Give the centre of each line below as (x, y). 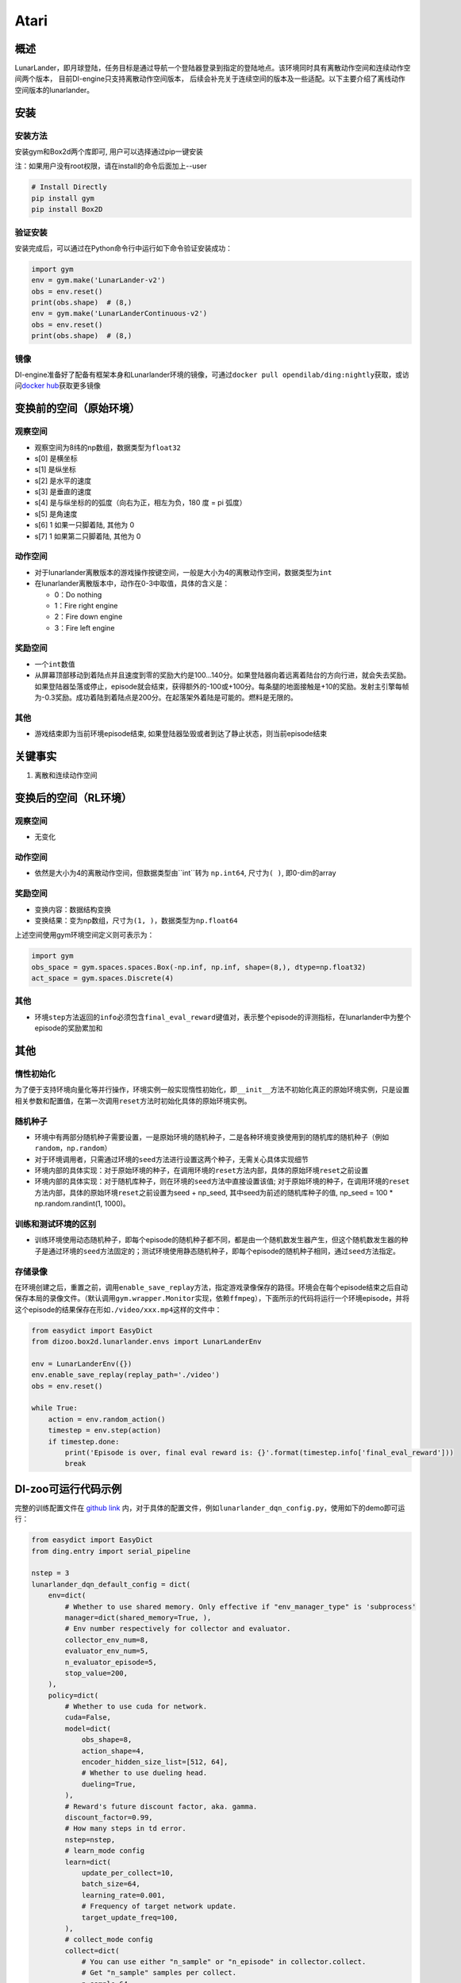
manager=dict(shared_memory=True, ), (138, 1617)
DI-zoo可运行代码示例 (68, 1488)
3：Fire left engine (85, 627)
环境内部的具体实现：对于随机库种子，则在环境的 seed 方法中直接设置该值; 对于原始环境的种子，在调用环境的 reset (222, 1181)
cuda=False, (88, 1718)
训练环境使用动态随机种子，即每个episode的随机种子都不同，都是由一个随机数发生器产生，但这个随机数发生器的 (218, 1240)
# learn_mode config (105, 1851)
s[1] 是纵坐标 (56, 470)
